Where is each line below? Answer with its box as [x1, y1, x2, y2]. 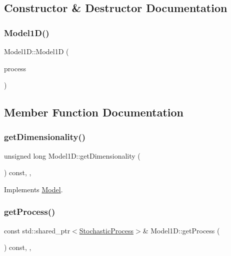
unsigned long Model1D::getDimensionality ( [4, 150, 140, 161]
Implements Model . [4, 184, 63, 194]
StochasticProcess [79, 225, 134, 235]
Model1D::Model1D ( [4, 46, 69, 56]
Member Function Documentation [4, 104, 184, 120]
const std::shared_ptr [4, 225, 70, 235]
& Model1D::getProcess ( [142, 225, 220, 235]
